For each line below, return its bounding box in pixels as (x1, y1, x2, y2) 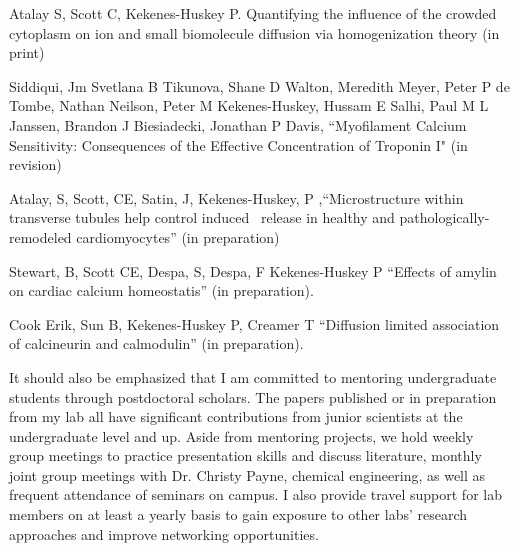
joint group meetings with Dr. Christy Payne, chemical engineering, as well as (9, 464, 486, 485)
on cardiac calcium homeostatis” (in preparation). (9, 280, 314, 301)
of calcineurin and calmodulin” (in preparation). (9, 333, 304, 354)
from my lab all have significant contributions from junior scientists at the (9, 406, 463, 427)
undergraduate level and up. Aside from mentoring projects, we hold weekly (9, 425, 474, 446)
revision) (9, 154, 62, 175)
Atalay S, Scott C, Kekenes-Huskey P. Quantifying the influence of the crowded (9, 3, 497, 23)
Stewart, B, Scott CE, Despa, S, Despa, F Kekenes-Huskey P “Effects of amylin (9, 260, 497, 281)
